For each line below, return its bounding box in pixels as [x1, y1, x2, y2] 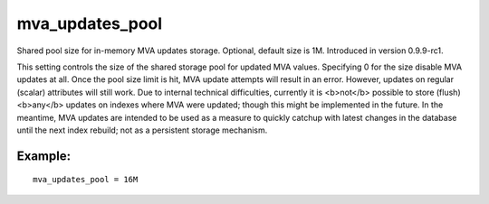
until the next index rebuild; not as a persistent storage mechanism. [16, 125, 268, 135]
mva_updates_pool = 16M [33, 174, 139, 185]
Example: [16, 148, 72, 163]
